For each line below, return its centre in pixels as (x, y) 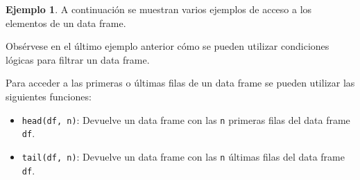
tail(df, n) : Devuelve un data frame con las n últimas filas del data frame (183, 156)
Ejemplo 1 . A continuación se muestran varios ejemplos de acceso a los (159, 9)
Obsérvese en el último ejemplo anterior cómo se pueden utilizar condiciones (168, 46)
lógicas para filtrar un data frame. (78, 59)
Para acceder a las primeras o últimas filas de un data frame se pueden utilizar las (180, 83)
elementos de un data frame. (66, 22)
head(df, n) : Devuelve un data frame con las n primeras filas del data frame (186, 119)
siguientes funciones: (49, 96)
